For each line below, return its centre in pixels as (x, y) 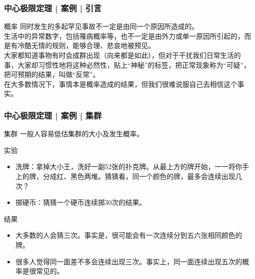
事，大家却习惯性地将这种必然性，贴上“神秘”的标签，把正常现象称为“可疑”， (127, 64)
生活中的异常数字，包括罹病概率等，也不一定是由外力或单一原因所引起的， (124, 36)
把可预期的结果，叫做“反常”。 (52, 74)
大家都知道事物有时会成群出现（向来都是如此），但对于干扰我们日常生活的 (122, 55)
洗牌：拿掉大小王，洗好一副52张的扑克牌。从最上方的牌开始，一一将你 (129, 166)
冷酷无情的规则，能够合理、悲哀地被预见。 (86, 45)
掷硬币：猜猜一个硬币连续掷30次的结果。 (81, 202)
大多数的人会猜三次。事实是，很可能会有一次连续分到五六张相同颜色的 (129, 235)
